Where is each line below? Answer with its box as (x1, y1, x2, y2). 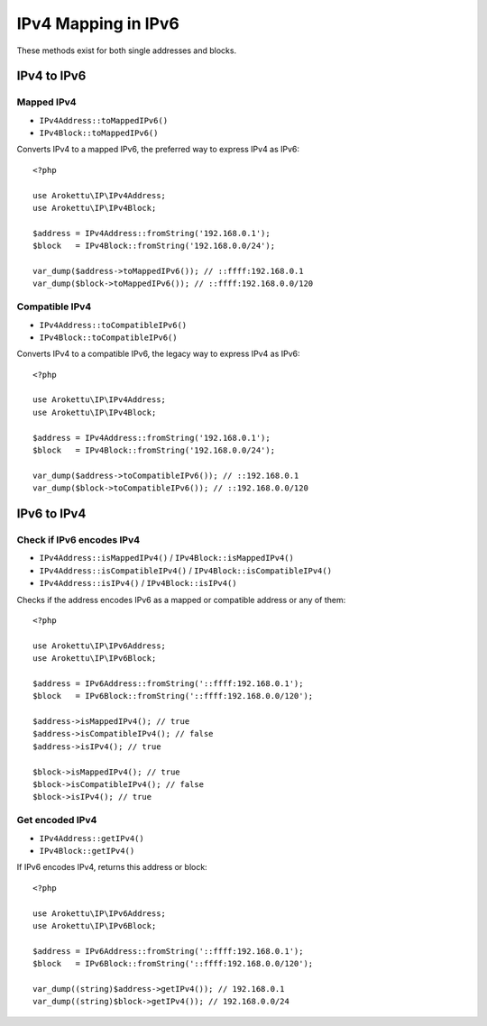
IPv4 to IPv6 (16, 69, 87, 84)
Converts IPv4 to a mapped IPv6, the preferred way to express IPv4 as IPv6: (16, 144, 300, 155)
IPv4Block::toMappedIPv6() (39, 128, 159, 139)
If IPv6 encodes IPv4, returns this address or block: (16, 862, 207, 873)
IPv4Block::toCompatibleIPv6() (39, 332, 178, 343)
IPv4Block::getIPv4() (39, 846, 135, 856)
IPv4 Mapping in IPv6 (16, 14, 179, 33)
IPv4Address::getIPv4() (39, 833, 144, 843)
